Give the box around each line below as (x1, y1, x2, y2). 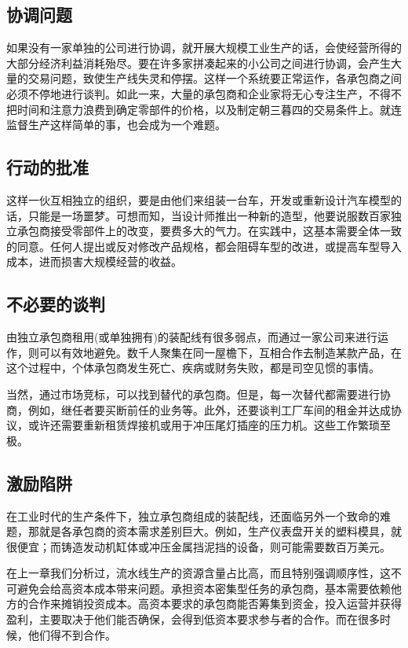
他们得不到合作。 (27, 626, 116, 642)
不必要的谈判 (6, 292, 105, 316)
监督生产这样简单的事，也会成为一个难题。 (6, 116, 226, 133)
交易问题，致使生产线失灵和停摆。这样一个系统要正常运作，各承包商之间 (27, 70, 402, 87)
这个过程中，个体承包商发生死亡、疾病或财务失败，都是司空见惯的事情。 (6, 359, 380, 376)
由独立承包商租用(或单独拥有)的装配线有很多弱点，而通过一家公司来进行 (6, 329, 377, 345)
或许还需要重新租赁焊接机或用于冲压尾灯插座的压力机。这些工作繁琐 (27, 417, 380, 433)
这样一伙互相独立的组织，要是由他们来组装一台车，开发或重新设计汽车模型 (6, 191, 391, 208)
